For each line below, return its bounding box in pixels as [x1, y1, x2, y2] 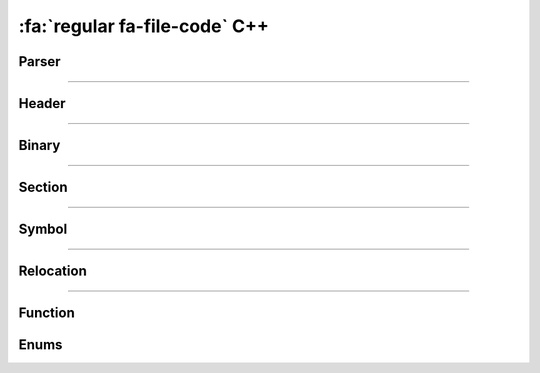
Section [18, 179, 68, 196]
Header [18, 95, 66, 112]
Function [18, 305, 75, 322]
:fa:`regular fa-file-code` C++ [18, 15, 270, 37]
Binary [18, 137, 61, 154]
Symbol [18, 221, 68, 238]
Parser [18, 53, 61, 70]
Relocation [18, 263, 87, 280]
